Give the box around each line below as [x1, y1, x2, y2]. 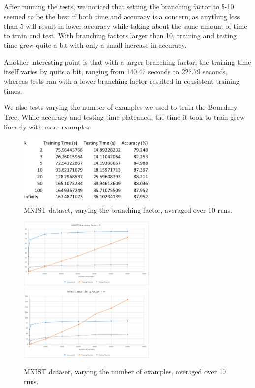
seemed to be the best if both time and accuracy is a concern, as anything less [4, 11, 240, 21]
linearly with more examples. [4, 121, 91, 131]
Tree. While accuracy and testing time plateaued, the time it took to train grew [4, 111, 245, 122]
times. [4, 85, 22, 96]
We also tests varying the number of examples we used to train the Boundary [4, 102, 238, 112]
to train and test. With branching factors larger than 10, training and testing [4, 30, 237, 40]
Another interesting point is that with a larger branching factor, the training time [4, 56, 251, 66]
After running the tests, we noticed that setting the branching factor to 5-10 [4, 1, 234, 11]
